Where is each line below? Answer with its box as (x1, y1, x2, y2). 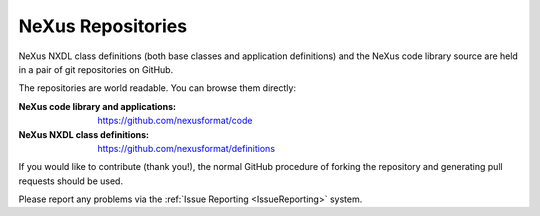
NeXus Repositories (18, 15, 188, 37)
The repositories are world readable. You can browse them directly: (18, 82, 297, 94)
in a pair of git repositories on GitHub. (18, 63, 174, 75)
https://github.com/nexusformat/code (97, 115, 253, 127)
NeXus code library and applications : (18, 100, 177, 112)
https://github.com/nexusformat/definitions (97, 142, 275, 154)
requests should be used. (18, 175, 124, 187)
